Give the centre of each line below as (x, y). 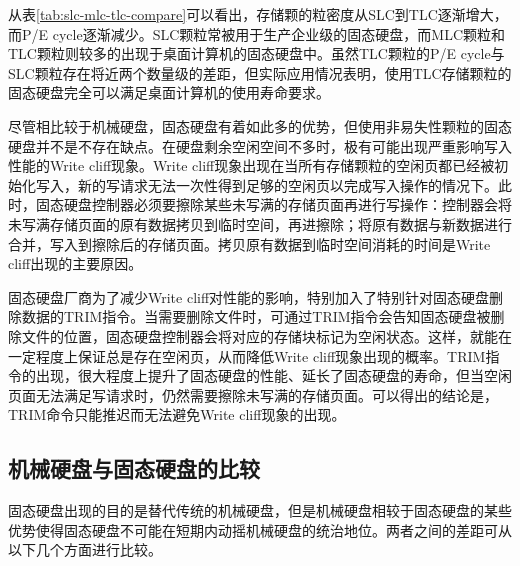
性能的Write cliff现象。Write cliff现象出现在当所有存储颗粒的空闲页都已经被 (251, 165)
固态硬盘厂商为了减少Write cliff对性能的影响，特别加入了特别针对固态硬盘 (249, 296)
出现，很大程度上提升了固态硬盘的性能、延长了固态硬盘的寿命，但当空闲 (273, 375)
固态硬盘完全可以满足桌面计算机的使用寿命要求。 (169, 92)
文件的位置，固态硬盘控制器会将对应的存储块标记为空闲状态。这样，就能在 (266, 335)
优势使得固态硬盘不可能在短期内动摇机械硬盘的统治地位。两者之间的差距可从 (260, 529)
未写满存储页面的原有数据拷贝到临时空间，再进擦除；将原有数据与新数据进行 (260, 223)
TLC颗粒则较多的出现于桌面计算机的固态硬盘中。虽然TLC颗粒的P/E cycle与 (256, 53)
